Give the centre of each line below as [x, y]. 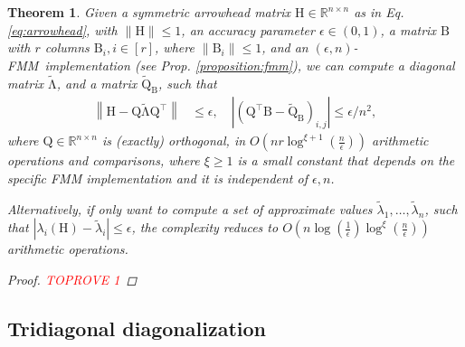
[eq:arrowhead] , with [62, 29]
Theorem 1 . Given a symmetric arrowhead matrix [149, 12]
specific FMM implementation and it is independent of [157, 178]
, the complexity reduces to [205, 227]
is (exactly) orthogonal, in [174, 141]
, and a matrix [97, 83]
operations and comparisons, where [104, 160]
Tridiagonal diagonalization [137, 328]
